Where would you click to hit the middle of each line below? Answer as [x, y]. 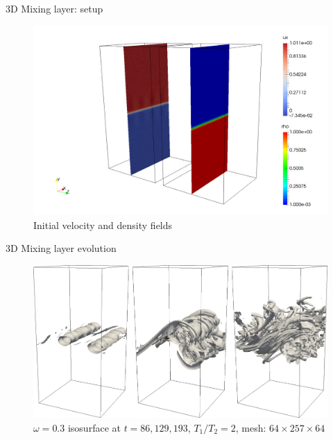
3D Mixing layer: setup [54, 8]
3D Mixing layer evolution [61, 248]
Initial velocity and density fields [103, 225]
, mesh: [251, 427]
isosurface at [94, 427]
